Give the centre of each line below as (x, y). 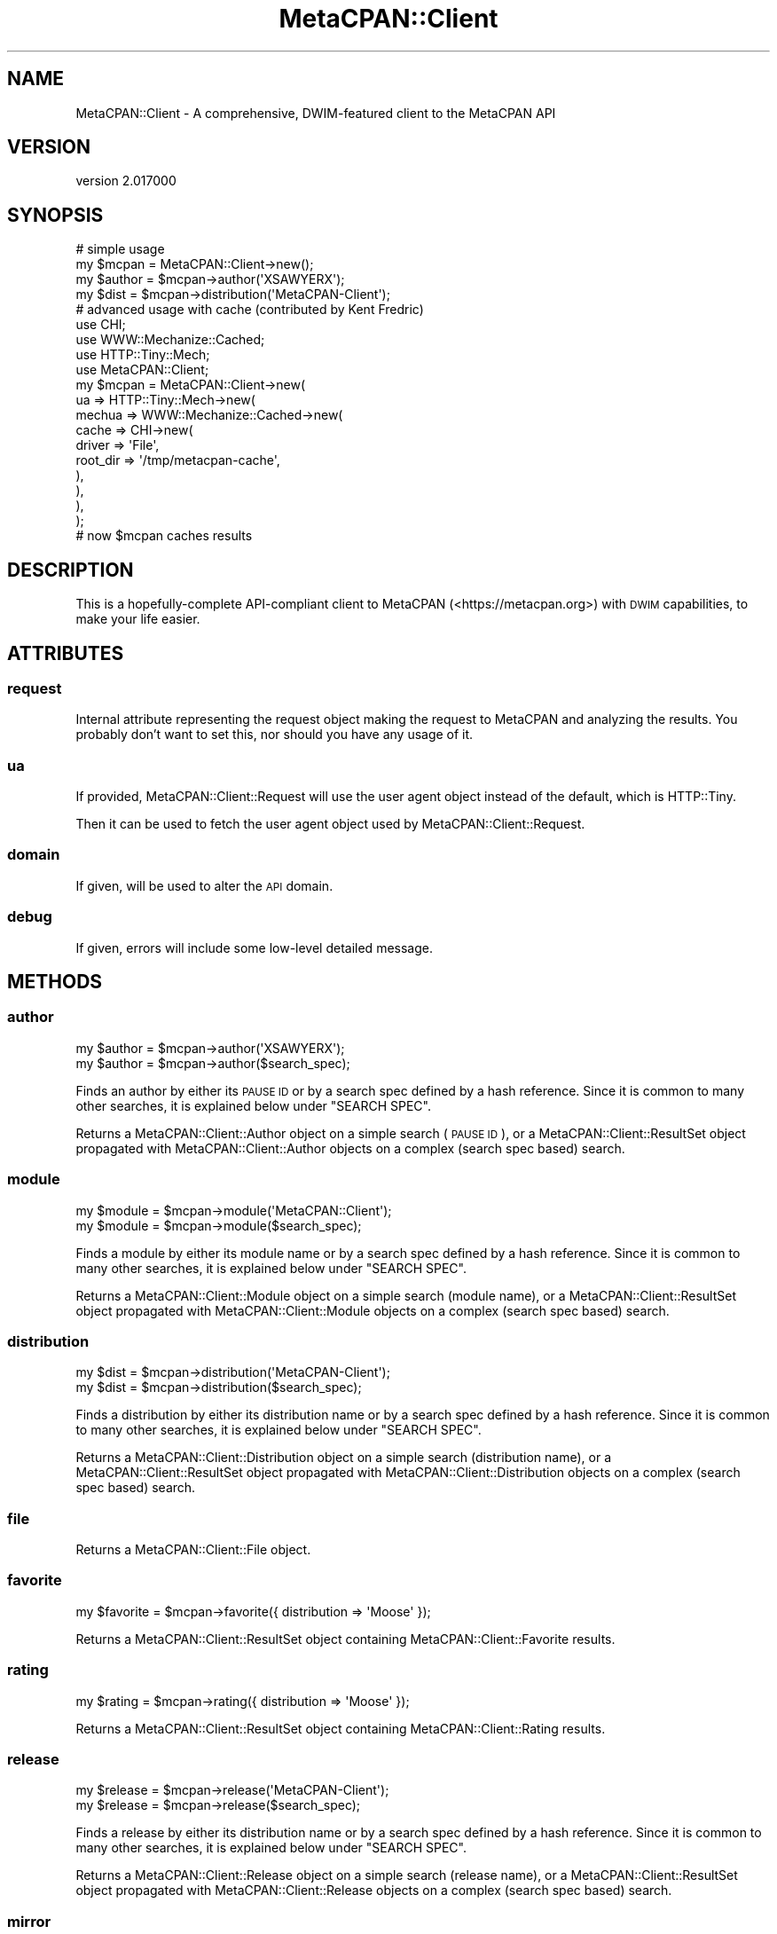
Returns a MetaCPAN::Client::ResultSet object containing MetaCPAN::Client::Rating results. (341, 1728)
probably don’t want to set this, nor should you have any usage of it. (275, 735)
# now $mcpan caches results (164, 536)
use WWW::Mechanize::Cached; (170, 340)
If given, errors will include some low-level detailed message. (254, 947)
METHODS (55, 982)
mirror (29, 1921)
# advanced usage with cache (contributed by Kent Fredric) (250, 310)
